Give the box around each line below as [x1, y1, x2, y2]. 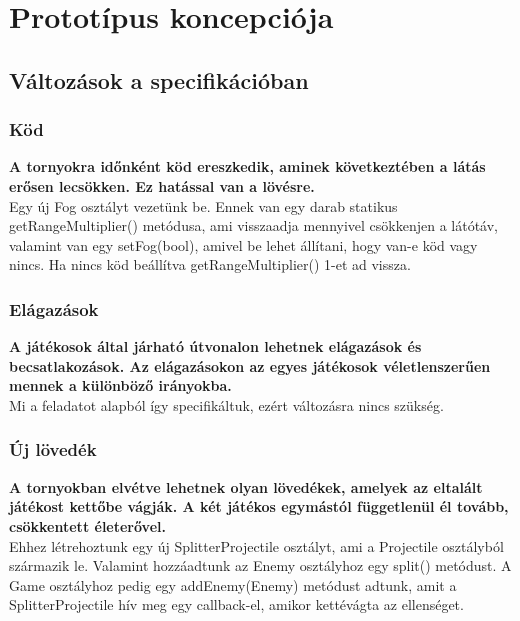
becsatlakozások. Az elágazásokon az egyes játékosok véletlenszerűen [9, 355, 491, 376]
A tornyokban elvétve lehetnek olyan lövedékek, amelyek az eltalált [9, 476, 483, 497]
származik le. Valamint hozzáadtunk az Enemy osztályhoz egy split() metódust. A [9, 555, 512, 576]
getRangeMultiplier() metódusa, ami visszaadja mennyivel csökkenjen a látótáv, [9, 215, 498, 236]
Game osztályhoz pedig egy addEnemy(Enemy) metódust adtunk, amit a [9, 574, 457, 595]
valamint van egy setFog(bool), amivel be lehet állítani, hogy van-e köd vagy [9, 234, 478, 255]
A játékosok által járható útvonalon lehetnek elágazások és [9, 336, 422, 357]
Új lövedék [9, 437, 97, 462]
